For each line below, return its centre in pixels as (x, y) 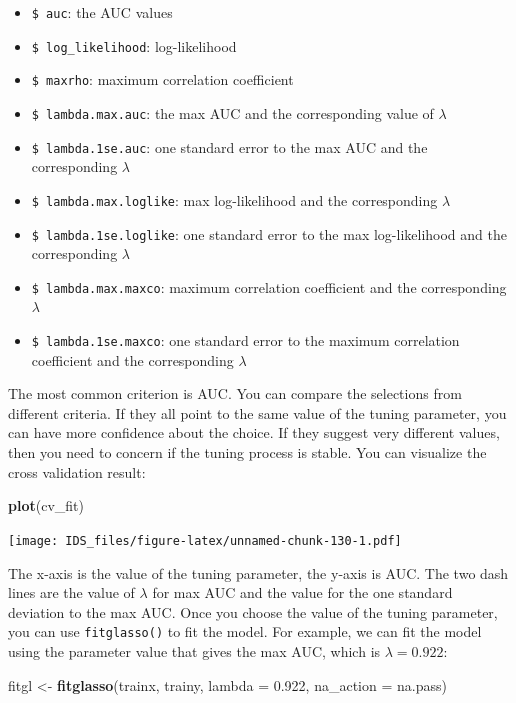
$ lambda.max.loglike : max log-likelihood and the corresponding (234, 199)
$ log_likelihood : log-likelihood (134, 45)
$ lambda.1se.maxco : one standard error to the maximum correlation (245, 340)
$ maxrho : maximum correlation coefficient (162, 79)
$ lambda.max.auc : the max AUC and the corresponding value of (232, 112)
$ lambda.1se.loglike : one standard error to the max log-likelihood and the (269, 233)
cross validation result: (77, 471)
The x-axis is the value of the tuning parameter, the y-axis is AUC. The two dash (258, 572)
